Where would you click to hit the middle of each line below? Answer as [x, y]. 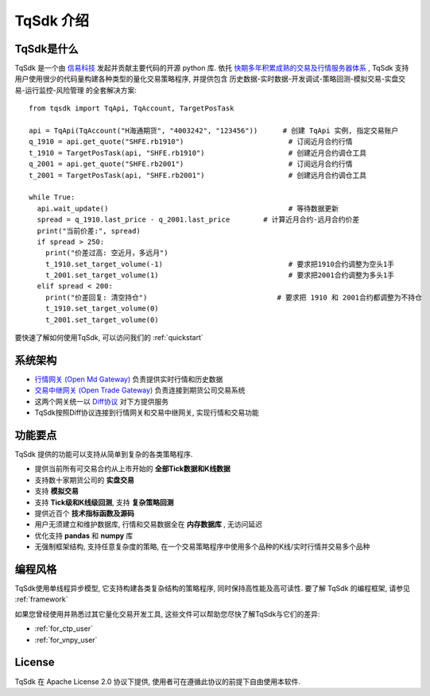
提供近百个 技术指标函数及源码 [84, 513]
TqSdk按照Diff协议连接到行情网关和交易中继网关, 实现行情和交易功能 [147, 412]
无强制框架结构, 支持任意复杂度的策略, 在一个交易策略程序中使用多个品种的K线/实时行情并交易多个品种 [202, 547]
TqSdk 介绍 [52, 21]
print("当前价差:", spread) [89, 231]
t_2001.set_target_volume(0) [102, 319]
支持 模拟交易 [56, 491]
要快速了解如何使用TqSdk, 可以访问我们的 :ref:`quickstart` [109, 338]
